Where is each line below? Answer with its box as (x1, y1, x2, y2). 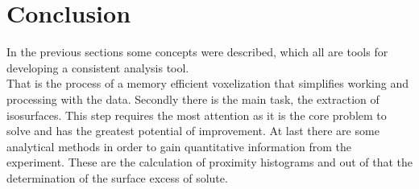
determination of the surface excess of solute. (6, 169, 228, 186)
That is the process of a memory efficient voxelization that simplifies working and (6, 75, 409, 92)
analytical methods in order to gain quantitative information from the (6, 138, 352, 154)
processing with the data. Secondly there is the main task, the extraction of (6, 90, 380, 107)
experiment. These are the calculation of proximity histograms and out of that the (6, 154, 413, 171)
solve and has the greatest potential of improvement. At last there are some (6, 122, 380, 139)
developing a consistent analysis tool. (6, 59, 189, 76)
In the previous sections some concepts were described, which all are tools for (6, 43, 388, 60)
